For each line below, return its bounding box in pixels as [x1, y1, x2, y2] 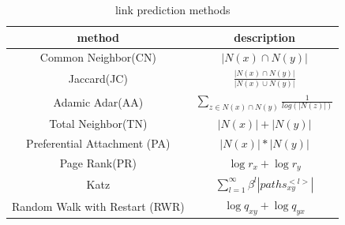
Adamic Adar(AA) [53, 93, 144, 110]
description [234, 28, 295, 45]
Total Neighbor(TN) [49, 115, 148, 132]
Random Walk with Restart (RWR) [12, 197, 185, 214]
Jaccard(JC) [68, 70, 128, 87]
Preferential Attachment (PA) [26, 135, 171, 152]
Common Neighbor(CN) [39, 49, 156, 66]
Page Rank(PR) [59, 155, 137, 171]
